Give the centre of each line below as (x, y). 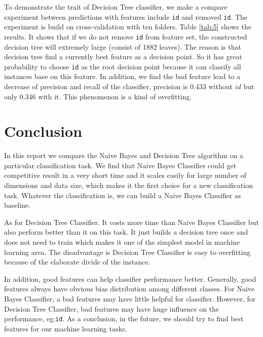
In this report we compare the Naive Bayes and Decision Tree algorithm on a (124, 155)
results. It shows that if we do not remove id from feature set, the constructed (126, 36)
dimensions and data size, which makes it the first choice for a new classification (128, 185)
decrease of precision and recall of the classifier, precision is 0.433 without (118, 86)
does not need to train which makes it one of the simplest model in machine (122, 242)
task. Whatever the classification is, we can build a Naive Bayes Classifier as (123, 195)
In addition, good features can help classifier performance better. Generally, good (130, 278)
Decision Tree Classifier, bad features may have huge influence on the (112, 308)
